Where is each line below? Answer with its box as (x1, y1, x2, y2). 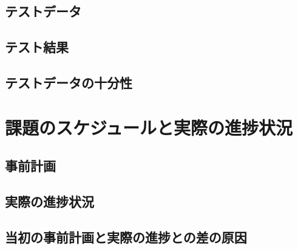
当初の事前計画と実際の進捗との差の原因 (5, 227, 247, 246)
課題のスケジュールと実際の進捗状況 (5, 115, 293, 139)
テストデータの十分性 (5, 73, 132, 91)
